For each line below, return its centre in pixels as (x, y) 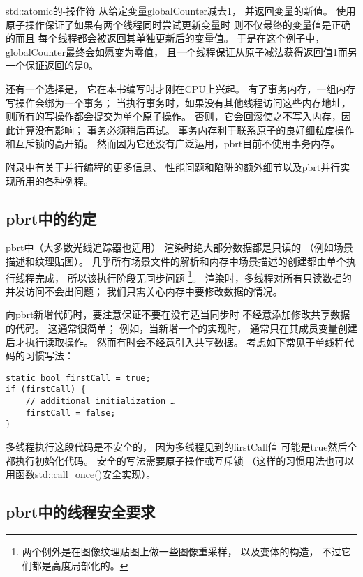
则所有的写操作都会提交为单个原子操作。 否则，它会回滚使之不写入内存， (173, 116)
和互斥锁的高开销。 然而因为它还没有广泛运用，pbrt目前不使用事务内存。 (173, 143)
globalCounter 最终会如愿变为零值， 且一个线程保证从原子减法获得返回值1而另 (181, 51)
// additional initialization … (101, 402)
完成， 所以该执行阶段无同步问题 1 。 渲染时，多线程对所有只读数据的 (193, 276)
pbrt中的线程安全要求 (81, 512)
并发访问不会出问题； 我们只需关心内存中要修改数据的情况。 (144, 291)
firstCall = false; (71, 413)
